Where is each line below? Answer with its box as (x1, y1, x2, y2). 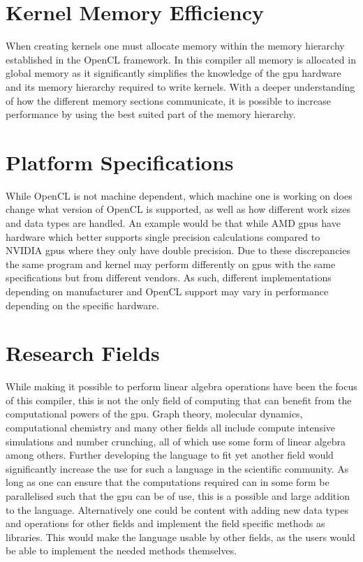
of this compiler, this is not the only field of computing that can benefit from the (6, 392, 352, 407)
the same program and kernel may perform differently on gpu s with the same (6, 256, 336, 271)
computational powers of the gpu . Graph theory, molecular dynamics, (6, 406, 303, 421)
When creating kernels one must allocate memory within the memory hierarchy (6, 38, 345, 53)
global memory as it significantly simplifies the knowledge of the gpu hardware (6, 66, 341, 80)
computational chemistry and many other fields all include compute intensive (6, 420, 336, 435)
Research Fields (6, 339, 160, 367)
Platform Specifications (6, 147, 234, 176)
